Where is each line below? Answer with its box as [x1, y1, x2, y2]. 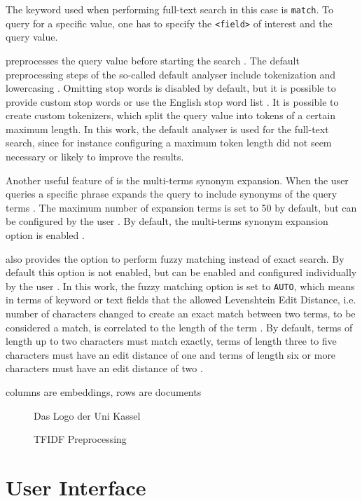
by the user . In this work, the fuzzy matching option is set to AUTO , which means [6, 278, 355, 293]
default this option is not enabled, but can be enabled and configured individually [6, 265, 357, 280]
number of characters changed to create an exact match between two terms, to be [6, 306, 356, 321]
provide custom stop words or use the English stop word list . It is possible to [6, 94, 339, 109]
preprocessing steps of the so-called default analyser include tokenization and [6, 67, 336, 81]
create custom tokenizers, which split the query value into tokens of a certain [6, 108, 335, 123]
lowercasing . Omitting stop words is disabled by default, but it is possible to [6, 81, 336, 95]
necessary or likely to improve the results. [6, 149, 184, 164]
